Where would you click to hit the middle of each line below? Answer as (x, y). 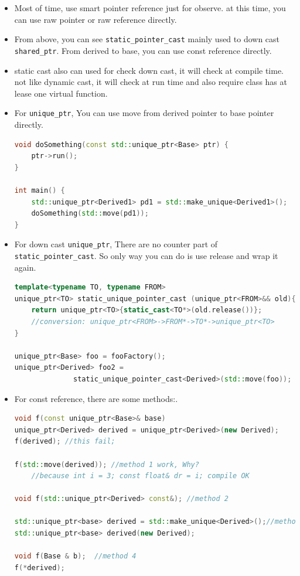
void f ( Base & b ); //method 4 (75, 556)
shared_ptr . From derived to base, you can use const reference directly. (143, 50)
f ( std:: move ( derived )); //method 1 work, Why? (107, 464)
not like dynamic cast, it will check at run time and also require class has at (151, 82)
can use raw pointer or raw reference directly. (96, 19)
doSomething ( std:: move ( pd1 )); (90, 214)
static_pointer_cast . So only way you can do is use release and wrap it (146, 255)
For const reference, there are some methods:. (96, 398)
